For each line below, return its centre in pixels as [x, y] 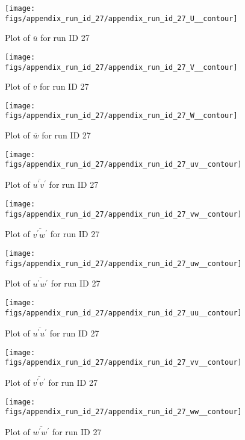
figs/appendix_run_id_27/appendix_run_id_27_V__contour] [121, 67]
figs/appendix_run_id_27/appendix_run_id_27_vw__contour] [123, 214]
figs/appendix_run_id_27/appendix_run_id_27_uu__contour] [123, 313]
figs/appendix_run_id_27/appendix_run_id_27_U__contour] [121, 18]
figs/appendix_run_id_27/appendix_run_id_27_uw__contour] [123, 263]
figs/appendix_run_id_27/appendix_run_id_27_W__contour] [121, 116]
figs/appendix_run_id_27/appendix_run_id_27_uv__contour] [123, 165]
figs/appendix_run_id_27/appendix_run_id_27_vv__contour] [123, 363]
